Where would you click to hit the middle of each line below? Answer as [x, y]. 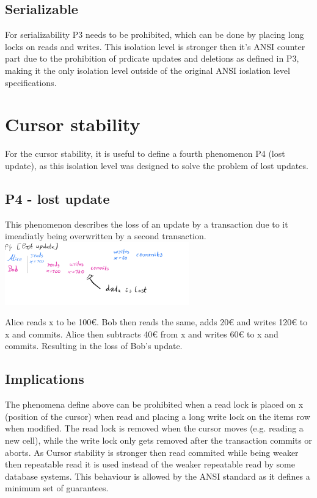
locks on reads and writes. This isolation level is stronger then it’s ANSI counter [155, 46]
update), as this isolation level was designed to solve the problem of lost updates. [157, 165]
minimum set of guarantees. [57, 488]
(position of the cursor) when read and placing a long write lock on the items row [158, 416]
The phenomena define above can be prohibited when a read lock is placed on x [154, 404]
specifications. [31, 82]
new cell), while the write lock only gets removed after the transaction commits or [158, 440]
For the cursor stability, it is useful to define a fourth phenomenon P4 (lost [145, 153]
